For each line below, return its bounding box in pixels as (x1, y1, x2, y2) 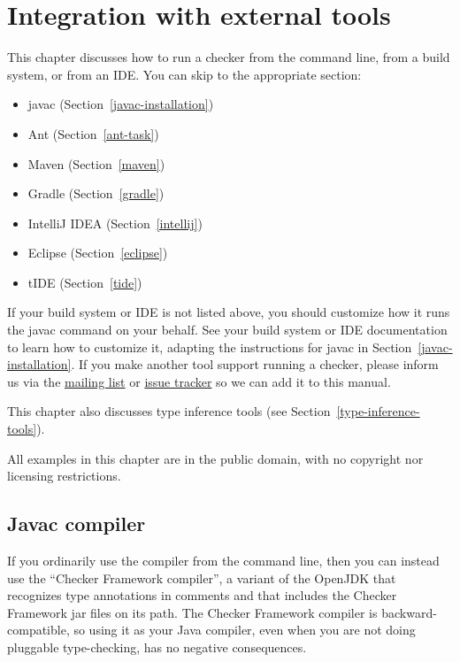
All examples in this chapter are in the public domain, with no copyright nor (7, 449, 424, 467)
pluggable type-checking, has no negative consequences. (7, 637, 307, 656)
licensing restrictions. (7, 466, 121, 485)
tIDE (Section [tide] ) (27, 273, 142, 291)
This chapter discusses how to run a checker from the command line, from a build (7, 48, 450, 66)
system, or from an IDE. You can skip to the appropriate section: (7, 65, 362, 83)
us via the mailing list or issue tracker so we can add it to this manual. (7, 372, 391, 390)
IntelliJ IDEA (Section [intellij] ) (27, 213, 203, 232)
